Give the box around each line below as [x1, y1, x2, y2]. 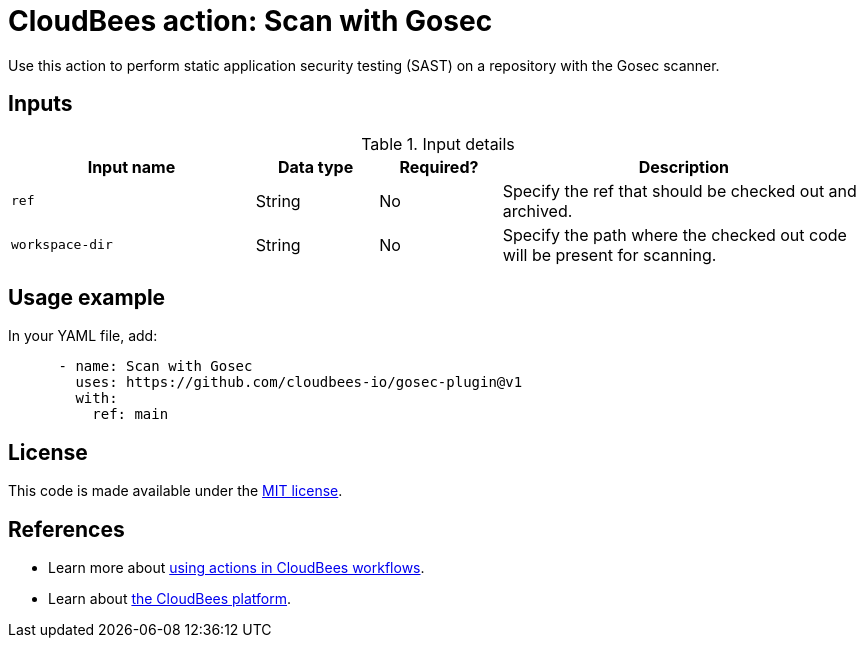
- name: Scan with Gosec [58, 358, 253, 375]
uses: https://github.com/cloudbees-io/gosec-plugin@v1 [75, 374, 523, 391]
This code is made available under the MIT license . [8, 482, 343, 500]
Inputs [8, 91, 73, 117]
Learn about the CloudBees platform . [48, 590, 292, 608]
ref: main [92, 406, 169, 423]
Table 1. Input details [361, 133, 515, 154]
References [8, 516, 125, 542]
